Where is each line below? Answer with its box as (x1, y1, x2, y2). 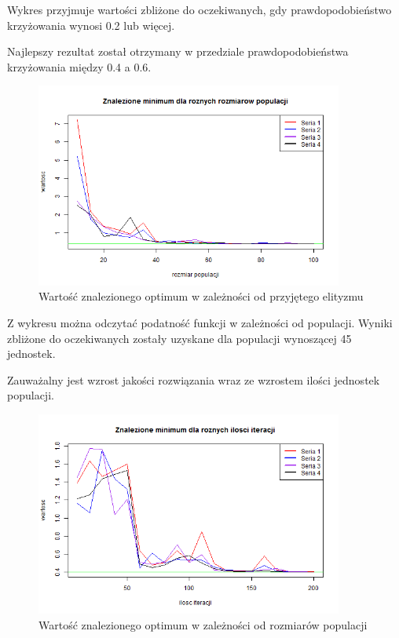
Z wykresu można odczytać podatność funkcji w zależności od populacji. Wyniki (7, 314, 393, 330)
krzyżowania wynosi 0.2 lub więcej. (7, 16, 175, 33)
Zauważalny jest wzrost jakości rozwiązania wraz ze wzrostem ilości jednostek (7, 371, 380, 388)
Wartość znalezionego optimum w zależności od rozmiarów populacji (38, 616, 368, 633)
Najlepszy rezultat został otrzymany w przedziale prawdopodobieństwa (7, 43, 349, 60)
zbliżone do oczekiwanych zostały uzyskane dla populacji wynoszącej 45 (7, 330, 352, 346)
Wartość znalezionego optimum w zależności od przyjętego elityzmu (38, 288, 364, 304)
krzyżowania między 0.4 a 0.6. (7, 58, 152, 75)
